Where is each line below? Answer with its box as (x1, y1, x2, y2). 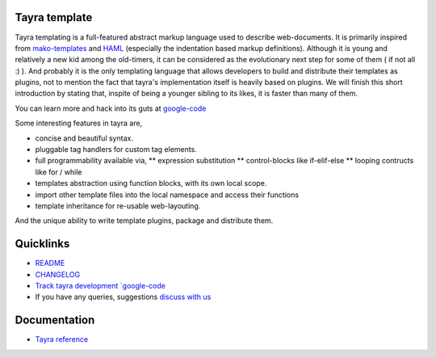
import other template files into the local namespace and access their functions (35, 190, 299, 200)
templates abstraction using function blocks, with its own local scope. (35, 179, 267, 188)
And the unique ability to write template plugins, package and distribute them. (15, 216, 274, 225)
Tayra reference (35, 335, 89, 344)
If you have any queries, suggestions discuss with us (35, 292, 212, 302)
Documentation (15, 314, 95, 327)
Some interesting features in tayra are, (15, 118, 143, 128)
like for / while (35, 166, 82, 177)
